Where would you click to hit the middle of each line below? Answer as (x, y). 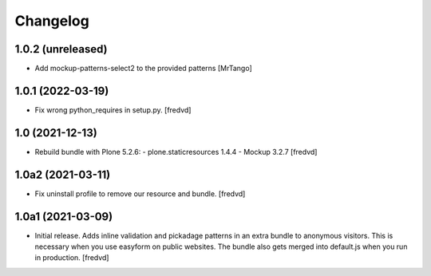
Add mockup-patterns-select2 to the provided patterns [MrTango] (143, 69)
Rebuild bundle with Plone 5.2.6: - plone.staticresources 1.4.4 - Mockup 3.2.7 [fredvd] (176, 152)
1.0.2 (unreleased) (61, 49)
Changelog (52, 21)
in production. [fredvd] (72, 258)
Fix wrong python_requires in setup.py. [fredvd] (113, 110)
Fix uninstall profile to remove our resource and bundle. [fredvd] (140, 193)
